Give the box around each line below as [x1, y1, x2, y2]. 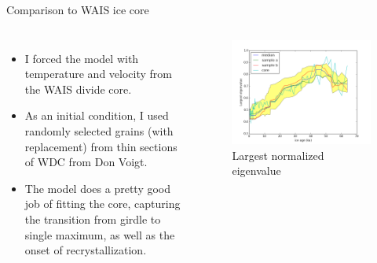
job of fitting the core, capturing [24, 195, 181, 212]
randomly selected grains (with [24, 122, 174, 139]
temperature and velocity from [24, 65, 172, 82]
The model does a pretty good [24, 180, 171, 196]
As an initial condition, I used [24, 107, 169, 124]
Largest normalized [232, 146, 324, 163]
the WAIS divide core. [24, 80, 132, 97]
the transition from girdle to [24, 210, 161, 227]
